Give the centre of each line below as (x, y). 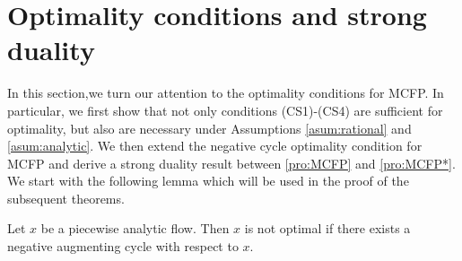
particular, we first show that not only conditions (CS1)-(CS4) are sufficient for (225, 110)
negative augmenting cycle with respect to (123, 246)
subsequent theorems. (66, 198)
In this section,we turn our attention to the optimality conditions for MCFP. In (226, 93)
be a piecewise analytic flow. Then (135, 228)
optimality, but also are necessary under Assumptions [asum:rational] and (209, 128)
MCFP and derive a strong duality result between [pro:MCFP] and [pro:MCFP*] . (231, 163)
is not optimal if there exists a (327, 228)
